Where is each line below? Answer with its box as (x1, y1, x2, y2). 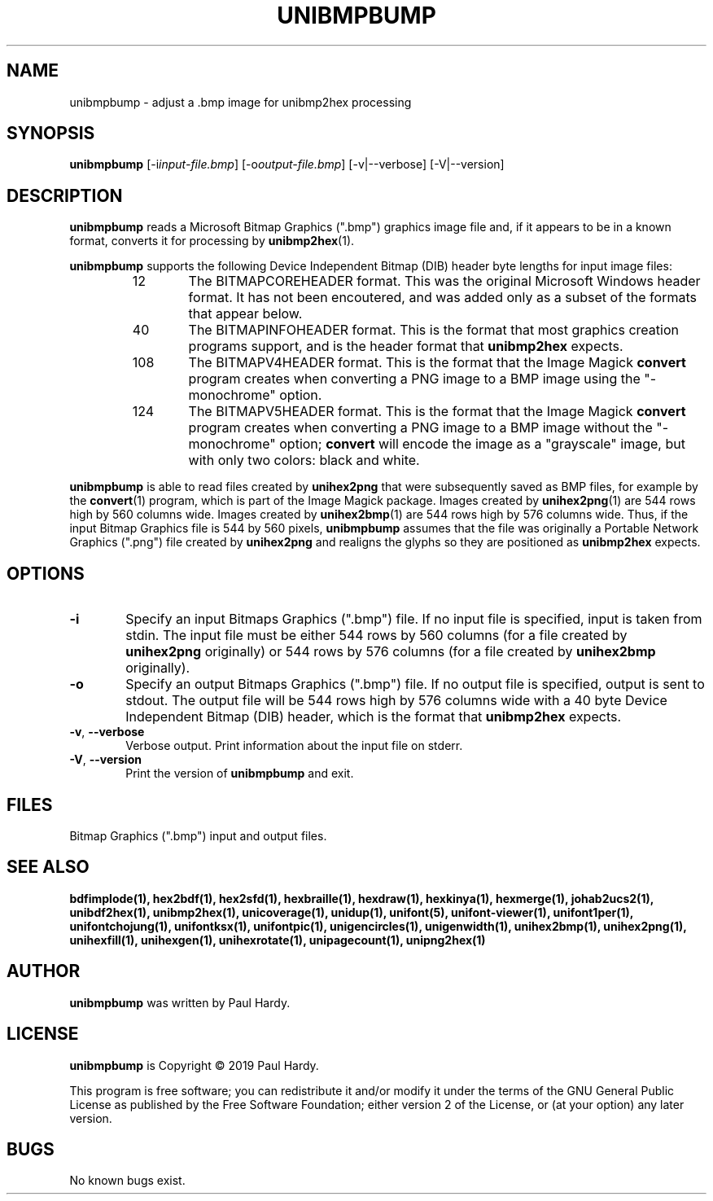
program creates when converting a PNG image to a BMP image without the (188, 419, 653, 436)
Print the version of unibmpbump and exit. (125, 766, 354, 781)
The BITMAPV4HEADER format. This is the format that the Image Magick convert (188, 354, 686, 371)
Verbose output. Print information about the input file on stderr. (125, 739, 463, 753)
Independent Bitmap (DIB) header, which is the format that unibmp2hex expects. (125, 708, 622, 725)
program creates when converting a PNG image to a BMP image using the (188, 370, 641, 388)
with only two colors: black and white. (188, 452, 420, 469)
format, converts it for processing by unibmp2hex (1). (69, 234, 355, 248)
